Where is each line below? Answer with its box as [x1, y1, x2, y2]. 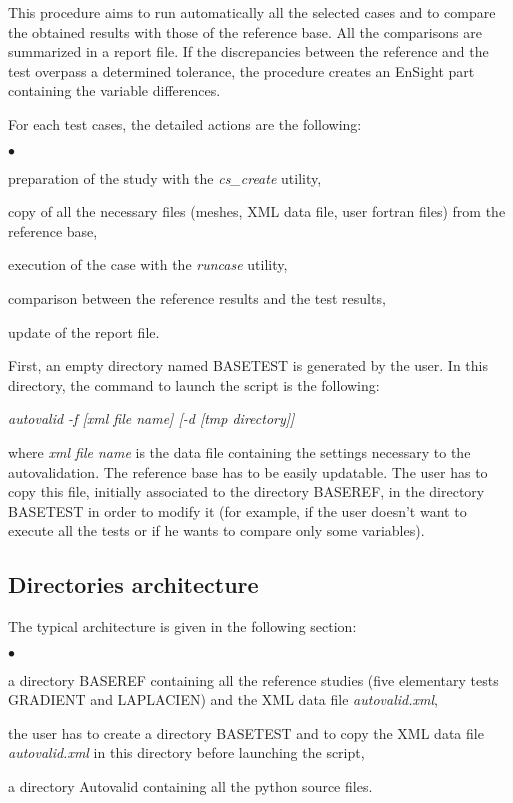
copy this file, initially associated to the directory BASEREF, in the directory [8, 481, 485, 502]
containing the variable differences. [8, 80, 221, 101]
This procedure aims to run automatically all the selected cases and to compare [8, 2, 496, 22]
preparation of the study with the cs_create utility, [8, 167, 322, 188]
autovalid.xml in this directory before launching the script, [8, 742, 365, 763]
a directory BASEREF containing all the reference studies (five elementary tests [8, 669, 499, 690]
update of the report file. [8, 321, 160, 342]
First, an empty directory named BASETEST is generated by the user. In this [8, 355, 489, 376]
